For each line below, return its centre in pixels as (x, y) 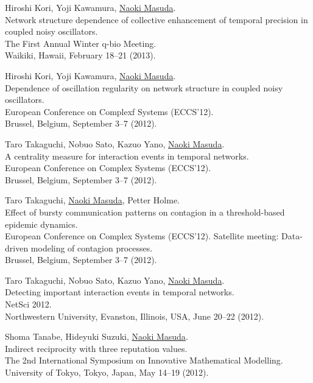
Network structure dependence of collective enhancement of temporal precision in (156, 19)
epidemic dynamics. (41, 224)
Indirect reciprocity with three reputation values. (96, 348)
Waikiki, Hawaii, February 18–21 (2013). (80, 55)
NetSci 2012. (28, 304)
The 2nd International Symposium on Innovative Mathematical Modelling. (144, 360)
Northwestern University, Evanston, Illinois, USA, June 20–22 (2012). (135, 316)
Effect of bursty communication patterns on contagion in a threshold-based (145, 212)
